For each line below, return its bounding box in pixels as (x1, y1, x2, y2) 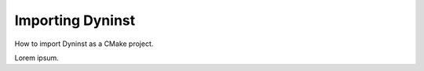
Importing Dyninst (14, 12, 136, 29)
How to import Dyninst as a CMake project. (14, 39, 154, 48)
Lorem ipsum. (14, 53, 59, 62)
